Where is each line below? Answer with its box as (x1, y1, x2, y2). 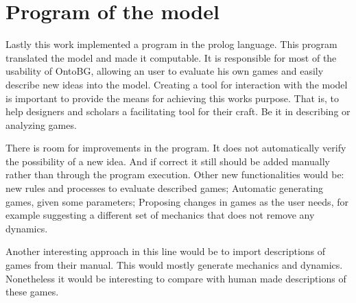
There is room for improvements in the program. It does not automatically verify (5, 141, 346, 155)
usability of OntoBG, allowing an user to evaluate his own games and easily (5, 64, 324, 78)
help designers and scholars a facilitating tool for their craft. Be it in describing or (5, 104, 351, 119)
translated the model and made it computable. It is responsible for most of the (5, 50, 337, 64)
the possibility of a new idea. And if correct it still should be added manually (5, 154, 330, 168)
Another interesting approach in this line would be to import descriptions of (5, 244, 326, 258)
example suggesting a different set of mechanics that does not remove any (5, 208, 315, 222)
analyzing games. (5, 117, 77, 132)
